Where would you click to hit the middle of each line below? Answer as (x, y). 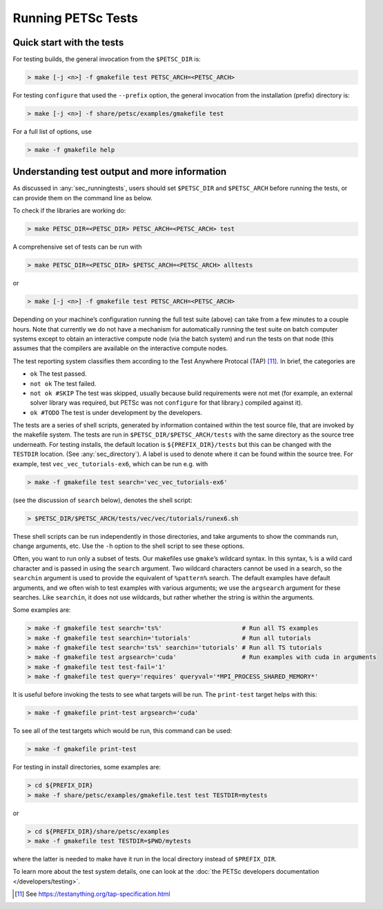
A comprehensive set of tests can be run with (77, 247)
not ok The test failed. (63, 383)
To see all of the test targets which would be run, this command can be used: (122, 731)
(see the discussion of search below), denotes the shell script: (102, 500)
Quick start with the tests (68, 42)
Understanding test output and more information (120, 172)
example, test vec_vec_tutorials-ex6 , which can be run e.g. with (110, 463)
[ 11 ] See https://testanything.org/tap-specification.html (92, 894)
